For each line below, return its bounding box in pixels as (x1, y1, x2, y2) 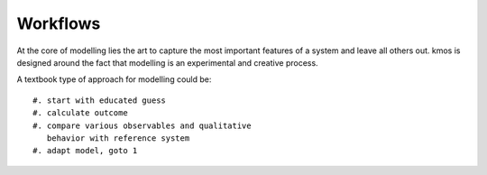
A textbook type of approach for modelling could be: (16, 74, 212, 85)
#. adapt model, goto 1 (32, 145, 138, 156)
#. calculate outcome (32, 108, 128, 118)
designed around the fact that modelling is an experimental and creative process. (16, 57, 319, 68)
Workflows (16, 14, 101, 33)
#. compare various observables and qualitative (32, 120, 252, 131)
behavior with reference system (46, 133, 190, 143)
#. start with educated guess (32, 95, 167, 106)
